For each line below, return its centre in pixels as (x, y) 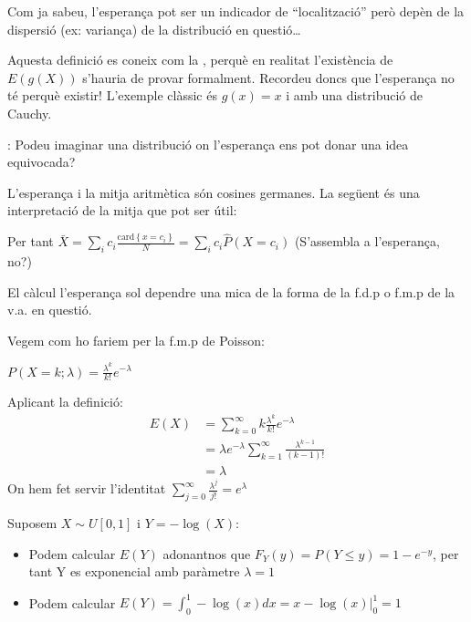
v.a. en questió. (50, 310)
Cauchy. (30, 113)
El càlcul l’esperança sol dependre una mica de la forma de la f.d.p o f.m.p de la (231, 291)
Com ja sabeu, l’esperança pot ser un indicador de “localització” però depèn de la (236, 11)
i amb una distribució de (355, 95)
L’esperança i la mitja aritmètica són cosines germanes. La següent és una (214, 192)
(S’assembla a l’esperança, (367, 241)
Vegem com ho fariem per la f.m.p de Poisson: (136, 340)
